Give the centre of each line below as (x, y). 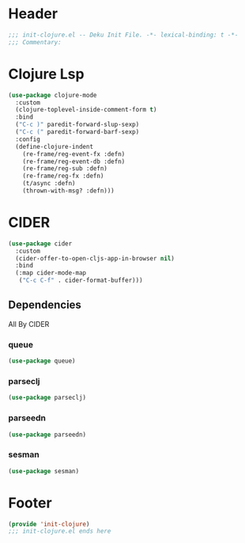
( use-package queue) (42, 361)
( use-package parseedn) (47, 435)
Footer (30, 503)
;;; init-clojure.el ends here (60, 531)
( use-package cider (40, 243)
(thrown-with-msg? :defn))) (68, 191)
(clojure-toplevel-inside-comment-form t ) (86, 110)
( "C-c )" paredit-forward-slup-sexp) (77, 125)
